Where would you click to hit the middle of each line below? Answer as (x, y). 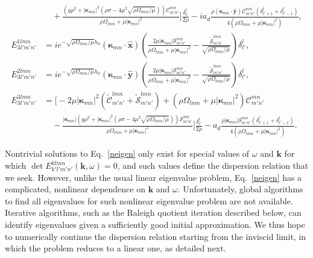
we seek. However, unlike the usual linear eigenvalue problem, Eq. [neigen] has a (153, 177)
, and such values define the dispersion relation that (213, 165)
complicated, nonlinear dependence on (75, 189)
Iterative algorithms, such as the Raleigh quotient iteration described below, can (153, 212)
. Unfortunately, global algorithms (240, 189)
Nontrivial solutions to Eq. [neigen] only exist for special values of (127, 153)
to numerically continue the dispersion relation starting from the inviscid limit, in (156, 236)
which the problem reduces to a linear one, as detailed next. (115, 248)
